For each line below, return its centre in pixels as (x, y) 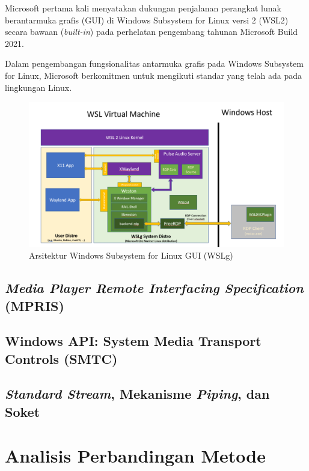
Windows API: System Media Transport (133, 341)
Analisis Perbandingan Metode (135, 456)
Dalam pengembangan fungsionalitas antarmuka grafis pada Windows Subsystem (154, 63)
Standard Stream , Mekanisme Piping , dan (137, 394)
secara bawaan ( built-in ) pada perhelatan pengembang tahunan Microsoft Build (151, 32)
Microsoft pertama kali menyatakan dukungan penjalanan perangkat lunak (143, 8)
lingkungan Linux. (38, 87)
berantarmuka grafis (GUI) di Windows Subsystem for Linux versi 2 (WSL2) (147, 20)
